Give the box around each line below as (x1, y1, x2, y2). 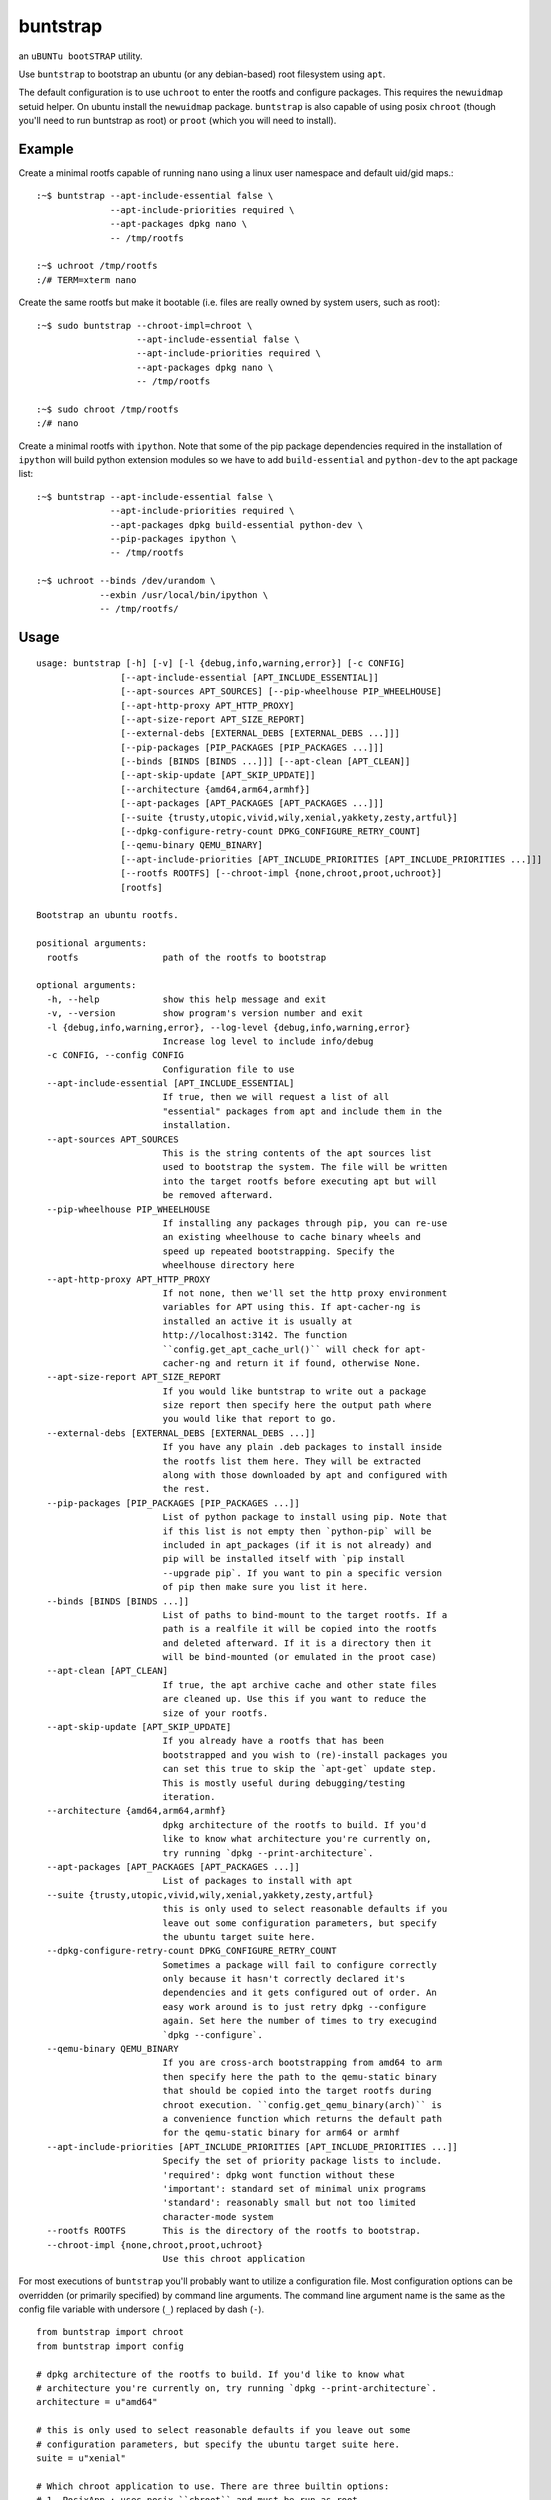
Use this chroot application (162, 2253, 305, 2264)
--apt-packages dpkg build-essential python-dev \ (110, 519, 364, 530)
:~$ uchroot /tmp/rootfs (36, 260, 158, 272)
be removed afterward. (162, 1190, 274, 1201)
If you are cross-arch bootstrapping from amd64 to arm (162, 2057, 443, 2069)
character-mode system (162, 2211, 274, 2222)
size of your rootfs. (162, 1707, 269, 1719)
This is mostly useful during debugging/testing (162, 1777, 406, 1789)
